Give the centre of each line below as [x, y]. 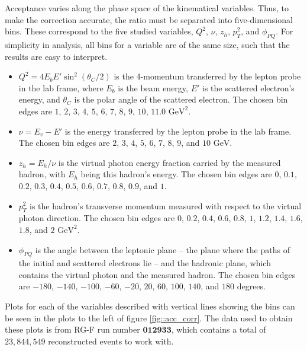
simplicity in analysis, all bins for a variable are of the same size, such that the [147, 44]
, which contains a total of [219, 329]
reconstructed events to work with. [111, 341]
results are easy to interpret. [56, 56]
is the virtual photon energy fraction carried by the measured [169, 162]
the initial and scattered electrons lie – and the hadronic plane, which [145, 263]
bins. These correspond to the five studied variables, [99, 31]
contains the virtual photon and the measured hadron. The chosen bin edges [157, 274]
